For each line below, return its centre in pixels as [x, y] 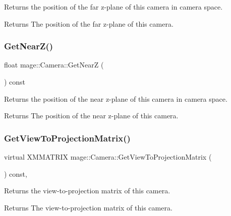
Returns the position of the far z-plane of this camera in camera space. [113, 7]
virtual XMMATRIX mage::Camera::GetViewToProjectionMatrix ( [108, 157]
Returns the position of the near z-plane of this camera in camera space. [116, 98]
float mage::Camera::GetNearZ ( [54, 65]
